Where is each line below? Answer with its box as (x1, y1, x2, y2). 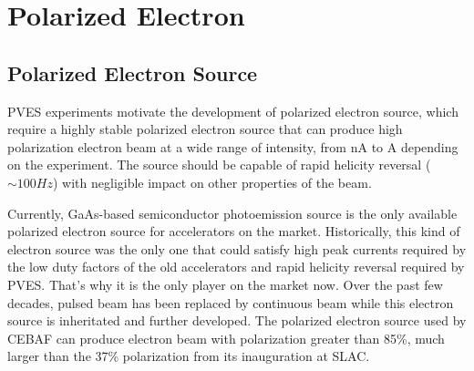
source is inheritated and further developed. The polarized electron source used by (7, 311, 467, 330)
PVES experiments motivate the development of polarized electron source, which (7, 101, 459, 120)
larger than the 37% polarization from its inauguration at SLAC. (7, 346, 370, 366)
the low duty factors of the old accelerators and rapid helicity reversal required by (7, 257, 465, 276)
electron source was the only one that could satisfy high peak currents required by (7, 239, 467, 258)
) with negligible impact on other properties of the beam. (52, 172, 372, 191)
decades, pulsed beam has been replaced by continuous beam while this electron (7, 293, 454, 312)
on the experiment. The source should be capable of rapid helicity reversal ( (7, 155, 431, 174)
